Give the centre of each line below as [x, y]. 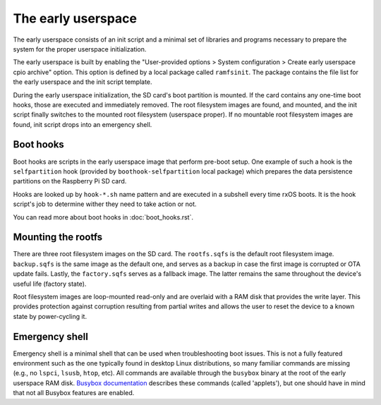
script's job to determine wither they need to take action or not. [105, 204]
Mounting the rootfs [58, 237]
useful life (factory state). [50, 284]
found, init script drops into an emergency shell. [83, 124]
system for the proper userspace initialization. [80, 49]
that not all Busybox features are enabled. [74, 393]
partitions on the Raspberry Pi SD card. [70, 181]
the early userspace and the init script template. [83, 82]
